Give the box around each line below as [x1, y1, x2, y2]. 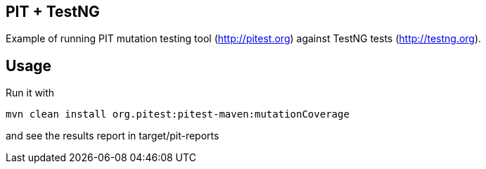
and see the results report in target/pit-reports [6, 130, 219, 142]
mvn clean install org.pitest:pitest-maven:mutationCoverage [6, 108, 350, 120]
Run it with [6, 87, 55, 99]
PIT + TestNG [6, 3, 100, 20]
